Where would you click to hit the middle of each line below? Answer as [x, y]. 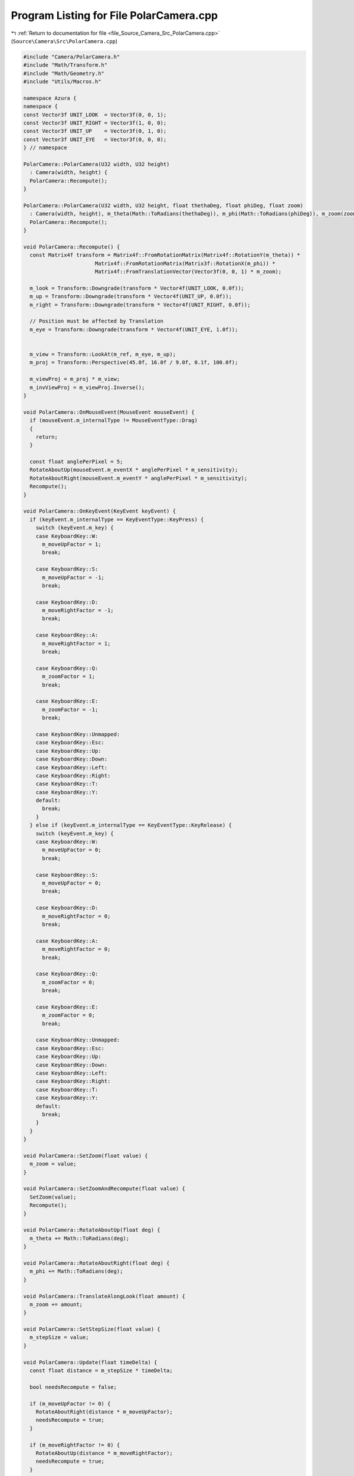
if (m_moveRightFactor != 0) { [75, 1445]
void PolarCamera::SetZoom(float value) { [86, 1155]
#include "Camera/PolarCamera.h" [72, 57]
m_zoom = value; [53, 1164]
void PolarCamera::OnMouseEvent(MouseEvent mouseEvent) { [109, 412]
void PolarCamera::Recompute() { [72, 247]
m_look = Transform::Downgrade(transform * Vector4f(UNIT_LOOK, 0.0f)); [137, 288]
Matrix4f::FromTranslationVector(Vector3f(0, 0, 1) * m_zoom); [188, 272]
